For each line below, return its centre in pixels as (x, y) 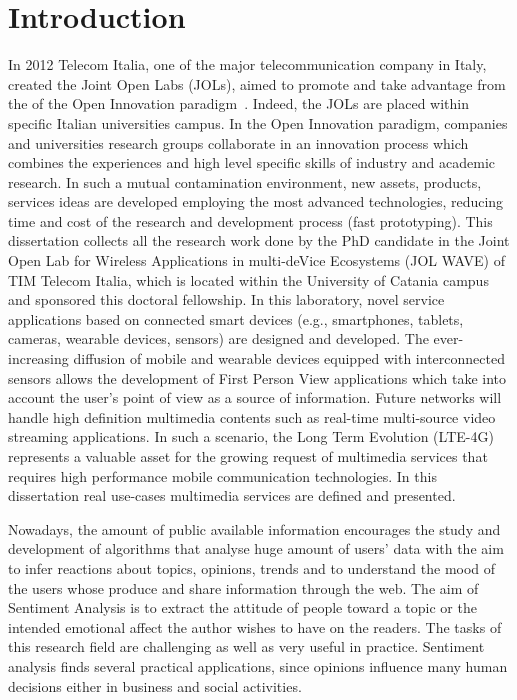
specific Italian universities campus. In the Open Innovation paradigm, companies (258, 122)
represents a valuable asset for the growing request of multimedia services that (248, 456)
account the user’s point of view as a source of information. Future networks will (255, 397)
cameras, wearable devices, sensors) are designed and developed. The (218, 338)
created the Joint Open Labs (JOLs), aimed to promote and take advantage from (257, 83)
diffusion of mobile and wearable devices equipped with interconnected (289, 358)
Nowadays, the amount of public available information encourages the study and (254, 528)
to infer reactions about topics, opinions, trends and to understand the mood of (252, 567)
